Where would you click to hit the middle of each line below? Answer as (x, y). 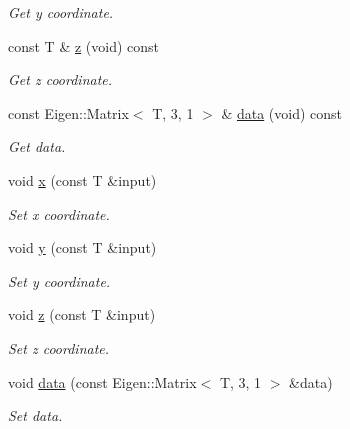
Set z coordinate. (59, 347)
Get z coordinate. (60, 79)
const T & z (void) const (84, 45)
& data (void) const (282, 112)
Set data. (35, 415)
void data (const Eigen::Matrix (102, 381)
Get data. (37, 146)
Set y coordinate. (59, 280)
